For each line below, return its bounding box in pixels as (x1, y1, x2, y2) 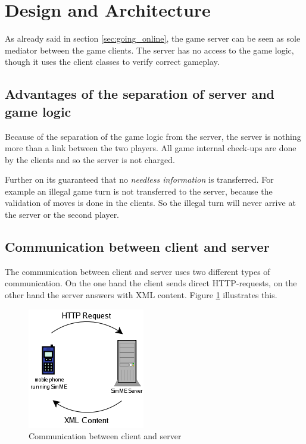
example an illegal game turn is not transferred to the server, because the (5, 185, 273, 197)
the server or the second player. (5, 208, 120, 221)
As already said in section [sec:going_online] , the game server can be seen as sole (5, 32, 301, 45)
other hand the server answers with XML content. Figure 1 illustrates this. (5, 289, 277, 301)
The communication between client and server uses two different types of (5, 265, 270, 277)
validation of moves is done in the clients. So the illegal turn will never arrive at (5, 196, 296, 209)
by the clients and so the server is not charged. (5, 153, 175, 165)
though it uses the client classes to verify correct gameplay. (5, 55, 220, 68)
